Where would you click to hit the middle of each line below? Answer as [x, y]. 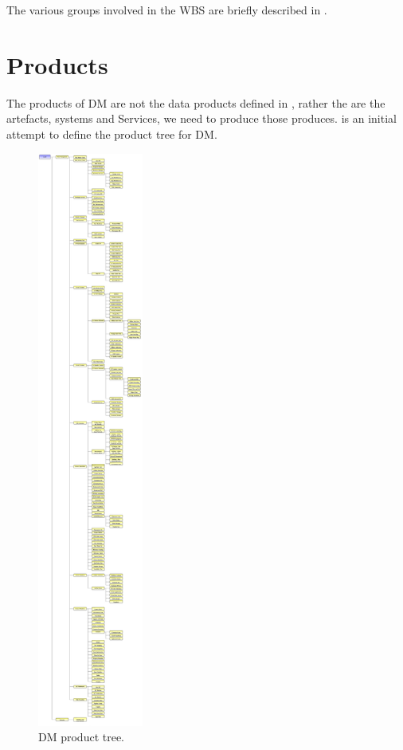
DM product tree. [82, 737]
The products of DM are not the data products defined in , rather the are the [196, 102]
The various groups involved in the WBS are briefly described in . [167, 10]
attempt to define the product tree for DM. [112, 134]
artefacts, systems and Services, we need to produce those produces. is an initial [201, 118]
